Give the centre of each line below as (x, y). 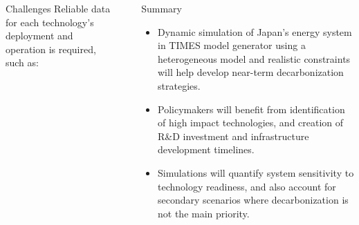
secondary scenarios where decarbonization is (253, 200)
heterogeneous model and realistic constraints (254, 58)
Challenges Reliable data (58, 8)
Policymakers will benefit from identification (251, 109)
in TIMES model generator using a (232, 45)
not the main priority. (204, 213)
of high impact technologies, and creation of (251, 123)
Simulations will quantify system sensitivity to (256, 172)
